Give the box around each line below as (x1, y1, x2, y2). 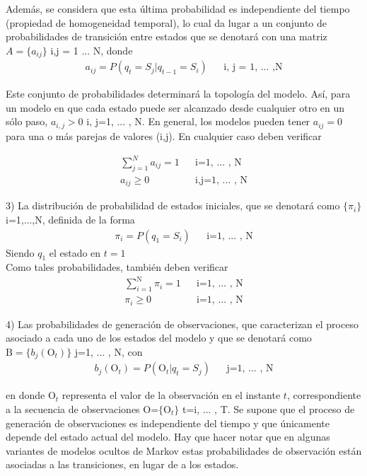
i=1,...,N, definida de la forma (6, 211, 135, 226)
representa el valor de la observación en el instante (62, 388, 281, 402)
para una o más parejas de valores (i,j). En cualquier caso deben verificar (6, 128, 322, 143)
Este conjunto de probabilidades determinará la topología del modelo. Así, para (6, 86, 351, 101)
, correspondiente (286, 388, 361, 402)
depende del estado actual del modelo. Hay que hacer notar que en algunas (6, 429, 330, 444)
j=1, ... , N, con (74, 344, 143, 359)
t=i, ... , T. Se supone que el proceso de (182, 402, 355, 416)
